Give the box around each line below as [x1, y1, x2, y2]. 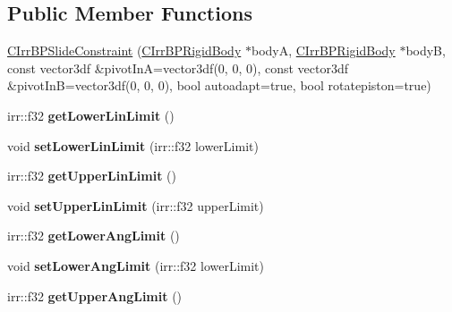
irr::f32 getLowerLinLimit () [7, 105, 175, 124]
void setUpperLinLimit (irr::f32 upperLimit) [7, 196, 264, 215]
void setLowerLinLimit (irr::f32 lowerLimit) [7, 136, 259, 155]
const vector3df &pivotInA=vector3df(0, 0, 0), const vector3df [7, 58, 349, 77]
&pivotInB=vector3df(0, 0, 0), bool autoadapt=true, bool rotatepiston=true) [7, 76, 431, 95]
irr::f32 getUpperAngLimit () [7, 286, 183, 305]
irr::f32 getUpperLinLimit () [7, 166, 176, 185]
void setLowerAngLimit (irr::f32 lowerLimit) [7, 256, 264, 274]
